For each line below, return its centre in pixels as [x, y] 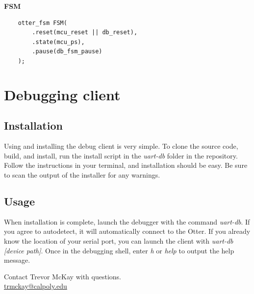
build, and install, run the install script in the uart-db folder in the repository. [121, 155]
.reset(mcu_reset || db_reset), [85, 33]
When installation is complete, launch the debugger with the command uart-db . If [127, 221]
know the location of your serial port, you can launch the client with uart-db [119, 240]
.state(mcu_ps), [58, 42]
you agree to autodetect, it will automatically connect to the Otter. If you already [127, 231]
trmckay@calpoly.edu [36, 286]
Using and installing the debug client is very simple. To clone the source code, [121, 146]
